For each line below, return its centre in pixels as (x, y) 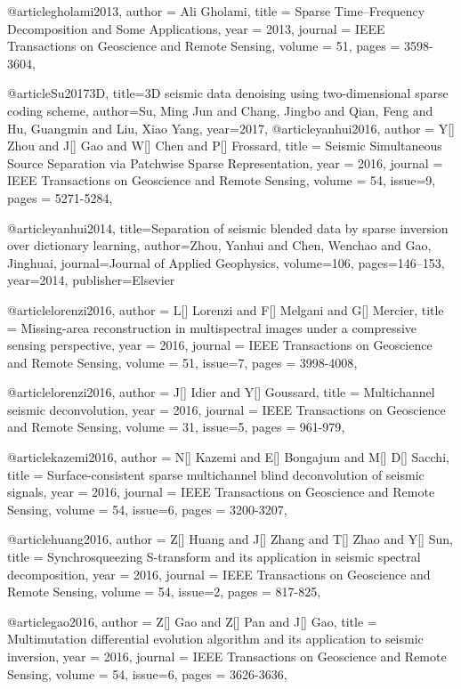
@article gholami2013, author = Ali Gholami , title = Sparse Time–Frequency (216, 11)
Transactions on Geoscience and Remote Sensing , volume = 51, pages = (204, 46)
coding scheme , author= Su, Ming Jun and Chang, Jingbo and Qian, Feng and (220, 110)
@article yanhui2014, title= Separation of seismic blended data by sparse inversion (228, 227)
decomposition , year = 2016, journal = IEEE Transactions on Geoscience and (219, 574)
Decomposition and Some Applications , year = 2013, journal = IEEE (196, 28)
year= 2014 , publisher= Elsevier (91, 280)
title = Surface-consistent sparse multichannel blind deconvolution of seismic (216, 474)
